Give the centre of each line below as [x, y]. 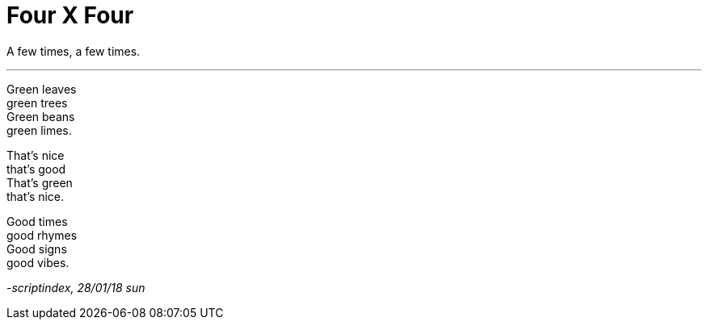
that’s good [36, 169]
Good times [37, 221]
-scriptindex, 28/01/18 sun [76, 287]
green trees [37, 102]
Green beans [41, 116]
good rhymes [42, 235]
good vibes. [38, 262]
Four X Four [70, 15]
